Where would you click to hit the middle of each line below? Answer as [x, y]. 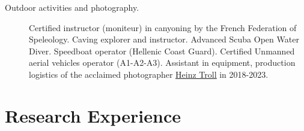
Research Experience [93, 115]
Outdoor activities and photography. [72, 7]
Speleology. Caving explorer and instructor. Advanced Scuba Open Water [164, 39]
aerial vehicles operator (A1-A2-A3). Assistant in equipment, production [162, 63]
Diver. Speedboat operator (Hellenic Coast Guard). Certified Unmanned [162, 51]
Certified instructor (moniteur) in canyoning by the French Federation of [163, 27]
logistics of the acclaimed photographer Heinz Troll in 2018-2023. [149, 74]
